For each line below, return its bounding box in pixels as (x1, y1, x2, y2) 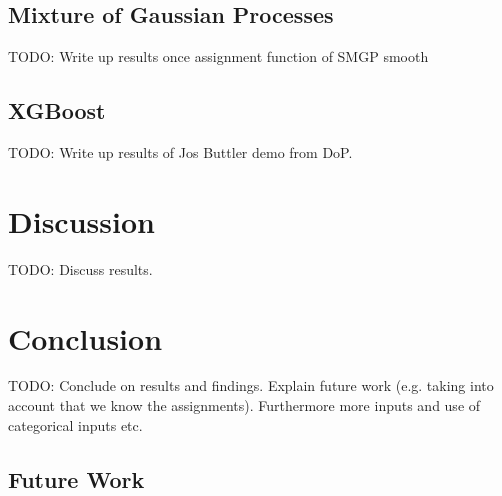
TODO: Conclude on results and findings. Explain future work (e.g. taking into (8, 375, 494, 396)
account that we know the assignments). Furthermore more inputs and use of (8, 395, 481, 416)
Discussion (8, 200, 155, 241)
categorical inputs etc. (8, 414, 143, 435)
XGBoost (8, 95, 106, 126)
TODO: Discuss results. (8, 258, 153, 279)
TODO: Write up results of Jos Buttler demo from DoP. (8, 142, 353, 162)
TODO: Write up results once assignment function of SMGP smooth (8, 46, 429, 67)
